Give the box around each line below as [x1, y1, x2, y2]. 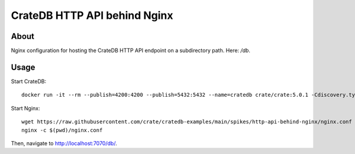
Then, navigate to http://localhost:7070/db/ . [11, 139, 118, 147]
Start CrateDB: [11, 77, 47, 85]
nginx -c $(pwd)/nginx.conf [21, 127, 103, 133]
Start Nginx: [11, 104, 40, 112]
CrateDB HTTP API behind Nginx [11, 9, 173, 22]
